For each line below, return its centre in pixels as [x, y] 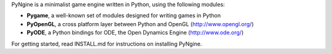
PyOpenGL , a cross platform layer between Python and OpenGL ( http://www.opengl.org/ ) [140, 24]
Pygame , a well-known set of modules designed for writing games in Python [124, 16]
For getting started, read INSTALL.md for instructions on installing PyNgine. [107, 44]
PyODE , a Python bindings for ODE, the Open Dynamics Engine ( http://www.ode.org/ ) [135, 33]
